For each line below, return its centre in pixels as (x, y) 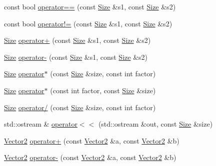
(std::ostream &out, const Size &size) (155, 124)
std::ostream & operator (41, 124)
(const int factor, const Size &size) (103, 90)
